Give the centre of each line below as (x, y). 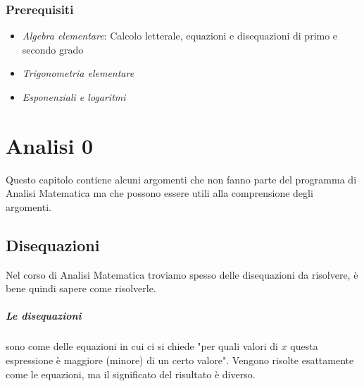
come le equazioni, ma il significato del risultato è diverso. (131, 374)
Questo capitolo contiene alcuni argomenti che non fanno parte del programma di (181, 179)
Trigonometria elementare (78, 73)
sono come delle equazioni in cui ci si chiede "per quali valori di (142, 346)
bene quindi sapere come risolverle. (81, 288)
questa (304, 346)
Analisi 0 (50, 145)
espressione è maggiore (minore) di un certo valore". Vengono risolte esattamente (180, 360)
